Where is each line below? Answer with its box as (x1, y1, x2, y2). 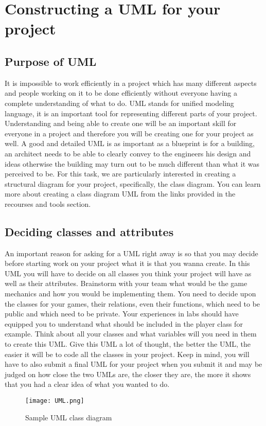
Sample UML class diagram (25, 412, 112, 422)
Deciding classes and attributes (5, 223, 174, 239)
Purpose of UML (5, 53, 97, 69)
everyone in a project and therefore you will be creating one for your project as (5, 128, 254, 138)
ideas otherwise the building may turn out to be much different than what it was (5, 158, 260, 169)
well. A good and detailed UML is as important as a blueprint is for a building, (5, 138, 255, 149)
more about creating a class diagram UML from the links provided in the (5, 188, 236, 199)
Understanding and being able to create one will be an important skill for (5, 118, 237, 129)
